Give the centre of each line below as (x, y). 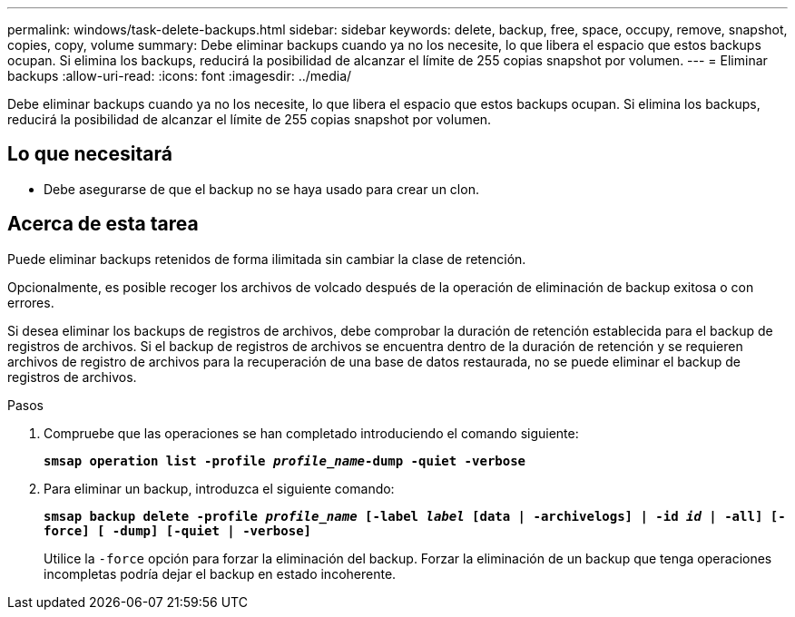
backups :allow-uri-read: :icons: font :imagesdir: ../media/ (180, 76)
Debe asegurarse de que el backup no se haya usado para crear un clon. (261, 189)
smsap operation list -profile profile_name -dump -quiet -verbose (285, 460)
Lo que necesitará (90, 154)
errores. (31, 302)
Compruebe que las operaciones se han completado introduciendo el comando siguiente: (311, 433)
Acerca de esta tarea (103, 224)
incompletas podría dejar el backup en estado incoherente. (220, 573)
